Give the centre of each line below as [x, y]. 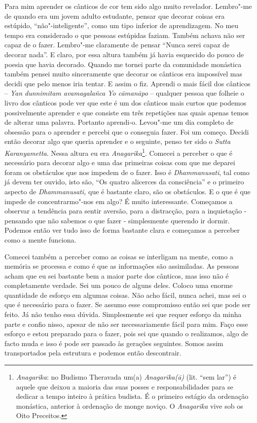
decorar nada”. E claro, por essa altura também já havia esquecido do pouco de [124, 54]
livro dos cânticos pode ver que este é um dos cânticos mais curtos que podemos [126, 102]
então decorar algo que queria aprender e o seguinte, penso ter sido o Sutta [118, 141]
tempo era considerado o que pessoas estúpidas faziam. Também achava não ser [125, 35]
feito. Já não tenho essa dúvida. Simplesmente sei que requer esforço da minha [123, 314]
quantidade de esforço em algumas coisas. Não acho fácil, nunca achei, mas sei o [125, 295]
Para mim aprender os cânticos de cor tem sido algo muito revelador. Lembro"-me [128, 6]
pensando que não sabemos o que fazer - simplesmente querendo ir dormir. [117, 220]
